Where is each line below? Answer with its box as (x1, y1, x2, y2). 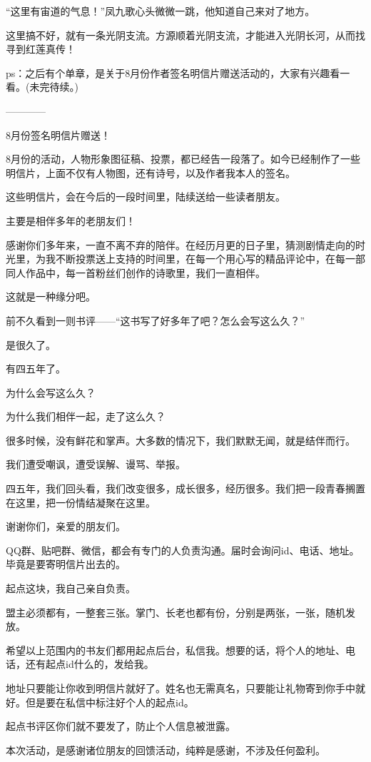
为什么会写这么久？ (6, 385, 96, 400)
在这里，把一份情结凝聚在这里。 (6, 494, 156, 509)
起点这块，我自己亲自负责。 (6, 581, 136, 596)
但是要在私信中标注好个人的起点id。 (25, 694, 194, 709)
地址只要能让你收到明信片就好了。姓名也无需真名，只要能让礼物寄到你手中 (6, 681, 355, 695)
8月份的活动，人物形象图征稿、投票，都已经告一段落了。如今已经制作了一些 (6, 151, 360, 166)
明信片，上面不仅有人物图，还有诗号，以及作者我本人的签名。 (6, 165, 295, 180)
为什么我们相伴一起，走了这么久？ (6, 409, 166, 424)
